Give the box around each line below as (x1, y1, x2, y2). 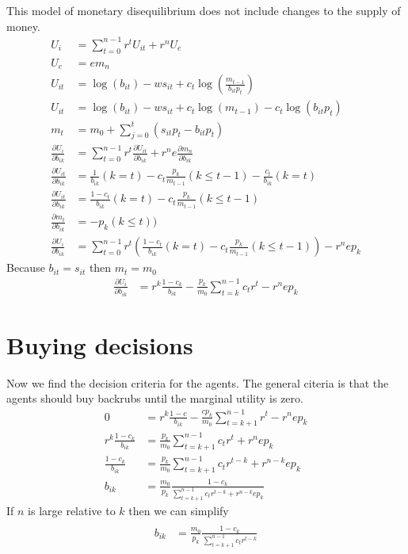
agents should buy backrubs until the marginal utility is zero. (6, 390, 303, 407)
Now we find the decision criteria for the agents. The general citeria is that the (6, 374, 389, 391)
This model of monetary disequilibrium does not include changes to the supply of (6, 2, 401, 18)
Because (6, 259, 45, 276)
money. (6, 17, 40, 34)
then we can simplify (128, 502, 229, 518)
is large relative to (28, 502, 116, 518)
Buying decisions (6, 328, 193, 361)
